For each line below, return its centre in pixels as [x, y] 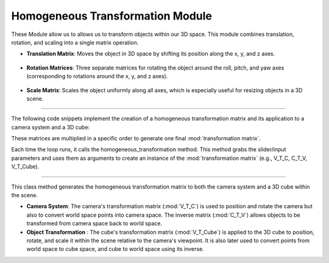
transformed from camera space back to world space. [94, 223]
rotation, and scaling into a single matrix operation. [75, 42]
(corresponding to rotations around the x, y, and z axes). [97, 76]
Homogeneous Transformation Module [112, 16]
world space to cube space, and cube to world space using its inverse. [115, 249]
